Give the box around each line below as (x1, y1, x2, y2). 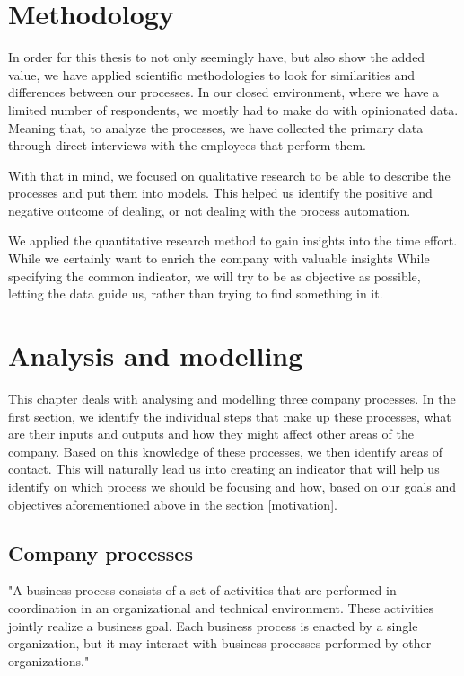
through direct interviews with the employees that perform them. (8, 136, 366, 155)
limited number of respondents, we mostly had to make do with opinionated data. (8, 100, 459, 119)
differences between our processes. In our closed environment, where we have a (8, 83, 440, 102)
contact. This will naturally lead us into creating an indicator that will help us (8, 459, 440, 478)
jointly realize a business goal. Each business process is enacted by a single (8, 616, 418, 635)
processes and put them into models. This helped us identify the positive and (8, 183, 433, 202)
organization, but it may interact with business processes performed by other (8, 634, 432, 653)
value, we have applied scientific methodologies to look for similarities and (8, 65, 416, 84)
